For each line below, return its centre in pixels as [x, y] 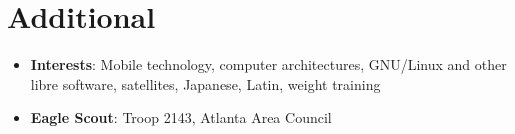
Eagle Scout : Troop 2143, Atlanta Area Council [181, 117]
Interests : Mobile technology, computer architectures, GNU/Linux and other [268, 64]
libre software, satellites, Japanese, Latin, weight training [205, 83]
